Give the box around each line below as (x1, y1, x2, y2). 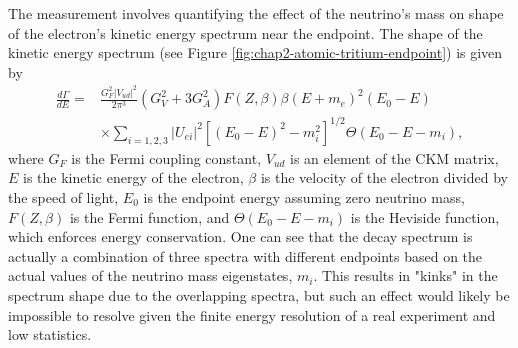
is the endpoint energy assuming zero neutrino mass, (143, 187, 465, 207)
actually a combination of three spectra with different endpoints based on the (8, 245, 483, 266)
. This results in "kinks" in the (313, 265, 498, 286)
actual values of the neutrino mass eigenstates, (8, 265, 293, 286)
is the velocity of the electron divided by (260, 167, 508, 188)
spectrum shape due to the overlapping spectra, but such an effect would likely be (8, 284, 510, 305)
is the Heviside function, (350, 206, 500, 227)
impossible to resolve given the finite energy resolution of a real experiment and (8, 304, 496, 325)
